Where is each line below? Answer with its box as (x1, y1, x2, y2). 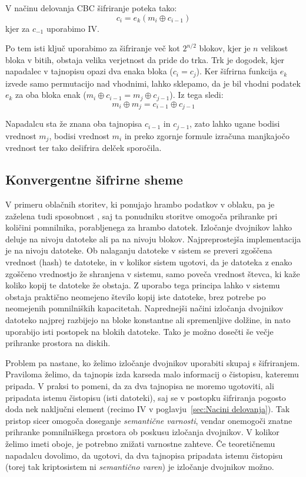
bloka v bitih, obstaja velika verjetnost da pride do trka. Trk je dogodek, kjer (5, 53, 285, 65)
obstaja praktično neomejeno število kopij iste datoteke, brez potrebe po (5, 290, 266, 302)
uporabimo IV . (46, 22, 99, 34)
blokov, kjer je (199, 42, 251, 54)
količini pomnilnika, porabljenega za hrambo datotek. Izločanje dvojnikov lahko (5, 221, 292, 233)
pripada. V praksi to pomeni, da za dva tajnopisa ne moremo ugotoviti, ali (5, 379, 274, 392)
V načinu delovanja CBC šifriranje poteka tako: (5, 2, 177, 14)
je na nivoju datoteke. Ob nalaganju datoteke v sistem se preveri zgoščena (5, 244, 272, 256)
